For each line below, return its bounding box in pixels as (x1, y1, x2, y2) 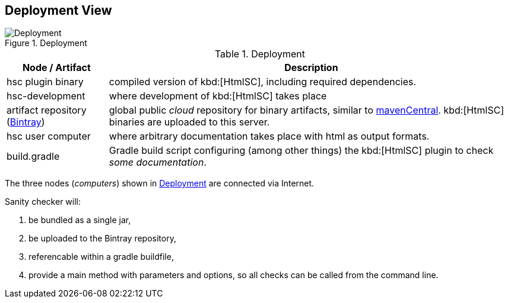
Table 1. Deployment (214, 48, 306, 60)
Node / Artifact (22, 62, 91, 74)
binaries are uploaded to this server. (109, 116, 270, 128)
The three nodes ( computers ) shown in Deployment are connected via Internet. (5, 178, 315, 189)
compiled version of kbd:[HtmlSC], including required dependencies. (109, 76, 417, 88)
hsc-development (7, 90, 85, 102)
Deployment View (5, 3, 112, 18)
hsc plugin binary (7, 76, 84, 88)
